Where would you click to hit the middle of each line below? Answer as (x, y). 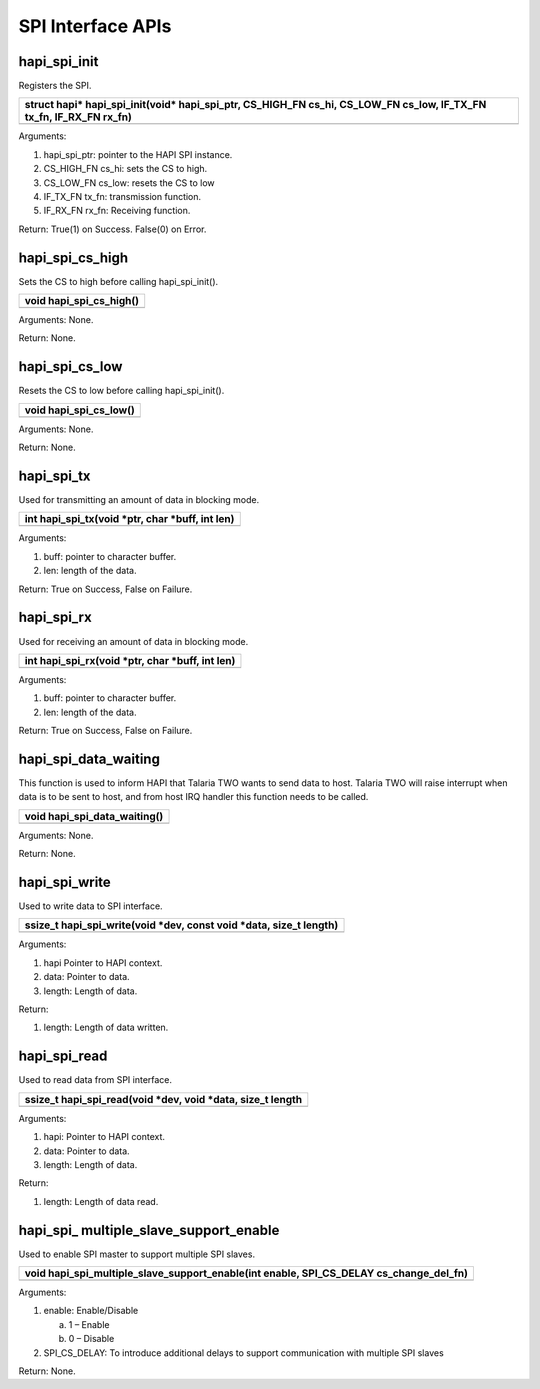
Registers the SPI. (55, 86)
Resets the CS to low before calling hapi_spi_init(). (121, 391)
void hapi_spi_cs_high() (82, 301)
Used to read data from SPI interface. (95, 1080)
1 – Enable (89, 1324)
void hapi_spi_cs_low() (79, 410)
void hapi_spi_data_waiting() (94, 816)
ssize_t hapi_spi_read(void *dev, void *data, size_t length (163, 1099)
